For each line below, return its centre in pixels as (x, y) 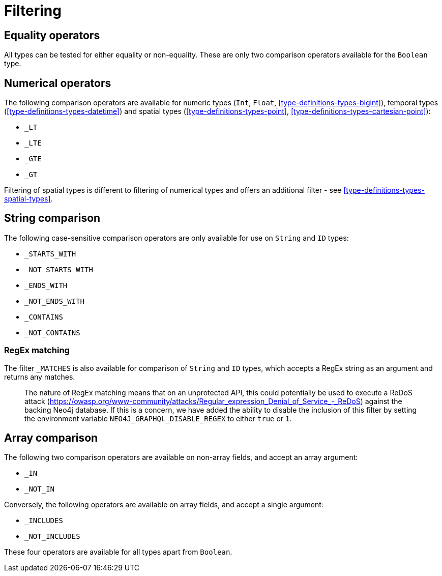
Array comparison (51, 438)
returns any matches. (40, 377)
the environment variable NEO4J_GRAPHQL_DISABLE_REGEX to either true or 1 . (158, 418)
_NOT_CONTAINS (52, 333)
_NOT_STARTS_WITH (59, 269)
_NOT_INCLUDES (52, 537)
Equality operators (52, 35)
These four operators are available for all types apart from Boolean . (118, 552)
